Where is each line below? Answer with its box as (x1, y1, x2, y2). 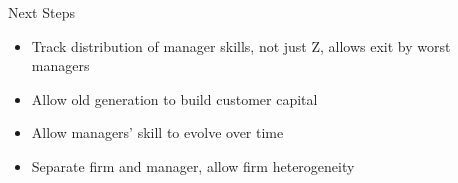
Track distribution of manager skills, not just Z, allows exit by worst (31, 35, 451, 56)
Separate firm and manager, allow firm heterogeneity (31, 155, 355, 176)
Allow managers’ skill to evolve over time (31, 122, 284, 143)
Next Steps (8, 2, 75, 22)
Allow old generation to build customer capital (31, 88, 318, 109)
